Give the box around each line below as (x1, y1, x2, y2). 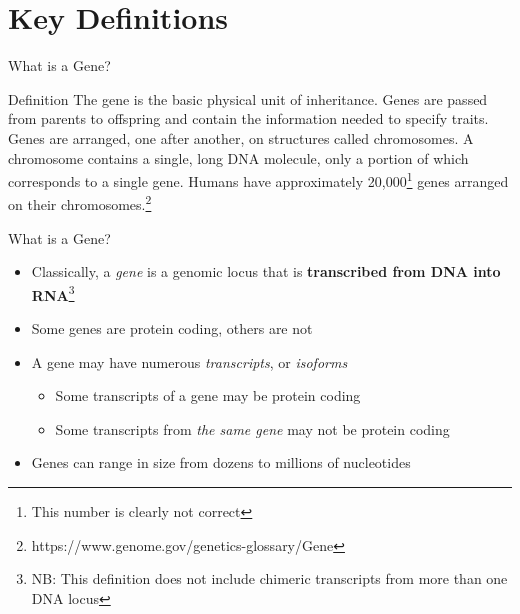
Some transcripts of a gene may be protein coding (55, 385, 361, 406)
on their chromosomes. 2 (8, 191, 152, 214)
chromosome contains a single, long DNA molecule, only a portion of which (8, 147, 469, 168)
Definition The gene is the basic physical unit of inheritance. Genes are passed (8, 88, 488, 109)
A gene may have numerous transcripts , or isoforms (31, 351, 348, 372)
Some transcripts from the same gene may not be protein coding (55, 418, 450, 439)
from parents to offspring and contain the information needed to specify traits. (8, 108, 489, 129)
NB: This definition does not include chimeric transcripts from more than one (31, 568, 508, 589)
